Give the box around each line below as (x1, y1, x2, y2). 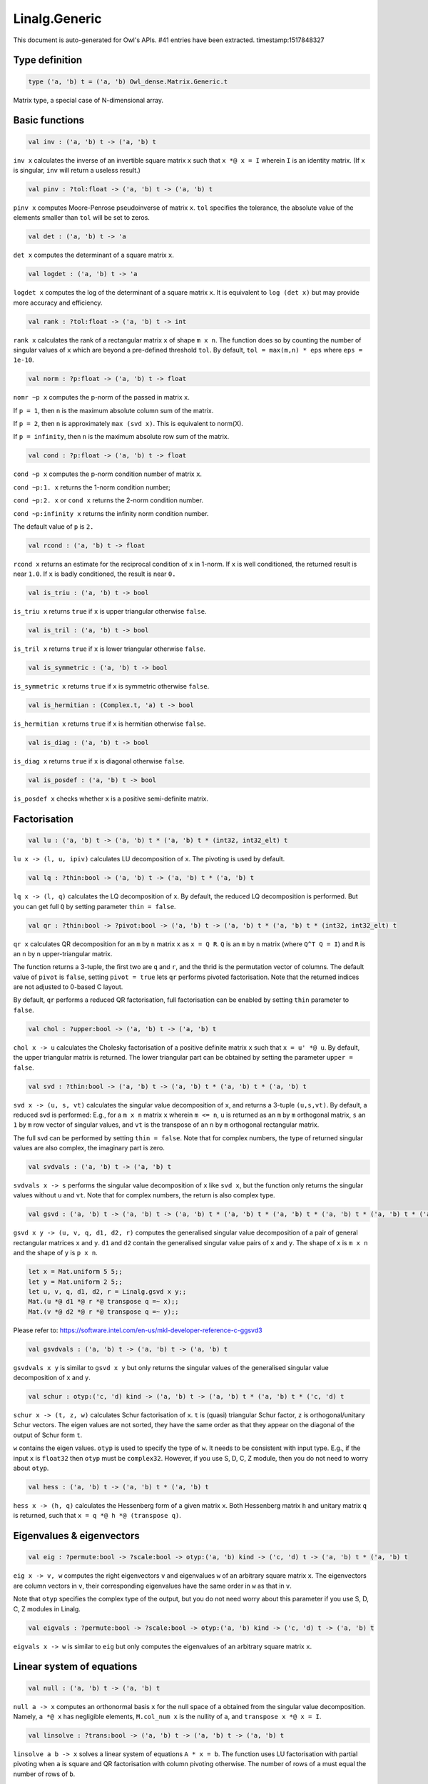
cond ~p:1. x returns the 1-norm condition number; (13, 482, 170, 492)
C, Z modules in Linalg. (13, 1604, 81, 1613)
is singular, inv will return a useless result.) (13, 166, 141, 174)
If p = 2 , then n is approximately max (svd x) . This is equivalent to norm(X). (13, 420, 244, 428)
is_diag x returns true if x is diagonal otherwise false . (13, 757, 185, 766)
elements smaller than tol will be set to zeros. (13, 213, 150, 222)
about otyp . (13, 1464, 49, 1473)
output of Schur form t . (13, 1431, 83, 1439)
